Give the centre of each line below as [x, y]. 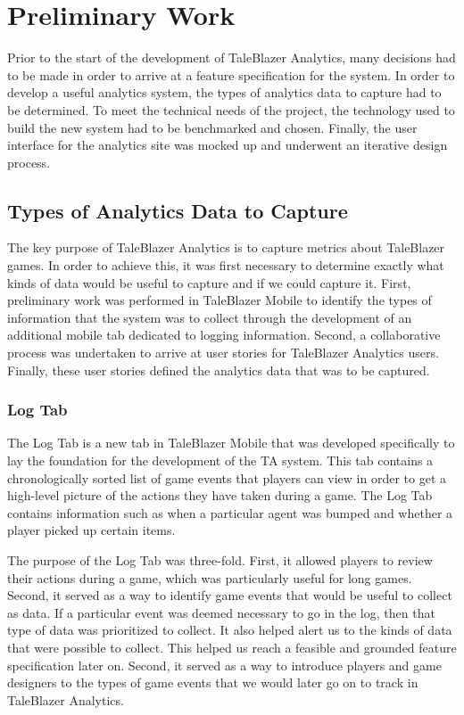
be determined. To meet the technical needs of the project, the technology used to [231, 109]
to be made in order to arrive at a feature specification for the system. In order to [231, 74]
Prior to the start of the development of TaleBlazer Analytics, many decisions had [232, 58]
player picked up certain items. [91, 530]
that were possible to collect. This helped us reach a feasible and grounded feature [232, 647]
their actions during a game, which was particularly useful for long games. [210, 577]
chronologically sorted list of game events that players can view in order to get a [227, 477]
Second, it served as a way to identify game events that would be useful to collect [230, 595]
